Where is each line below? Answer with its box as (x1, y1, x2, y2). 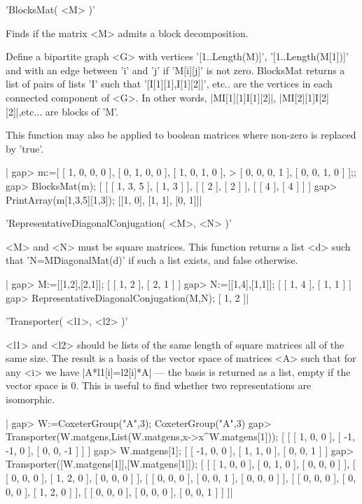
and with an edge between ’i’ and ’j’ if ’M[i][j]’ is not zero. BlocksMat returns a (6, 62, 345, 77)
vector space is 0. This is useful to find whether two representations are (6, 378, 312, 393)
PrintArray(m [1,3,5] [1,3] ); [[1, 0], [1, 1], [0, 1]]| (6, 192, 202, 206)
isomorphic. (6, 392, 55, 407)
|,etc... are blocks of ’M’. (15, 104, 119, 118)
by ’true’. (6, 141, 44, 155)
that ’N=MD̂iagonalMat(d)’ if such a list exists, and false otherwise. (6, 253, 298, 267)
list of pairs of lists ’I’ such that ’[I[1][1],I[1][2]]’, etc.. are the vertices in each (6, 76, 333, 91)
